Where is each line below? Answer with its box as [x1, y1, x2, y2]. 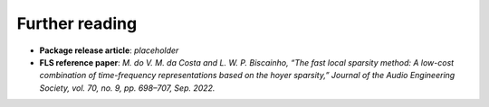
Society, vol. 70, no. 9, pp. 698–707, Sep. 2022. [39, 82, 216, 94]
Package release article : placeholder [39, 45, 179, 56]
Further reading [16, 13, 138, 33]
